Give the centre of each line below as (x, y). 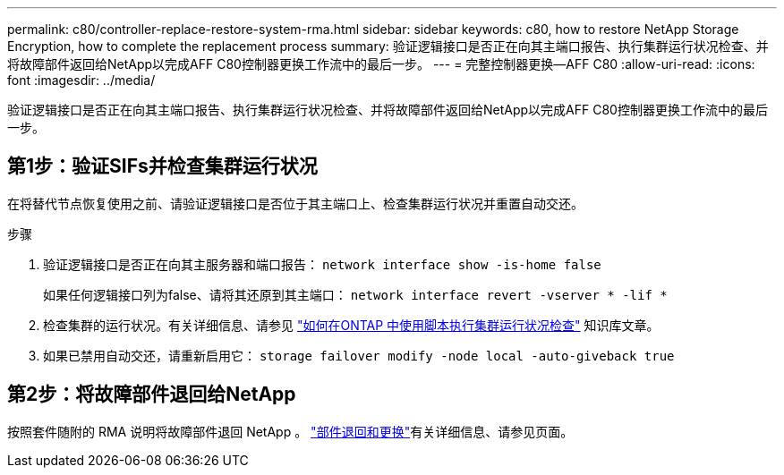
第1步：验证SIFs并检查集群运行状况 (162, 166)
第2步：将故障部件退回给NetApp (152, 394)
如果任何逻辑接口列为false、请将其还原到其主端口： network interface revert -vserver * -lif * (355, 294)
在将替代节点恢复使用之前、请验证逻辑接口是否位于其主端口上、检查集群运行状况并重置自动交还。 (295, 203)
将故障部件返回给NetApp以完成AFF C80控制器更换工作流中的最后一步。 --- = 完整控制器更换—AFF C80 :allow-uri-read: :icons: (381, 64)
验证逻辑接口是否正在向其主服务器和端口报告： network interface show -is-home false (322, 264)
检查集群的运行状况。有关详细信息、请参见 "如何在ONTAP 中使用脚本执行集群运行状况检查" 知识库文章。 (351, 325)
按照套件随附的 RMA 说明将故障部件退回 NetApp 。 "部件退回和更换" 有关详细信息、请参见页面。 (290, 431)
